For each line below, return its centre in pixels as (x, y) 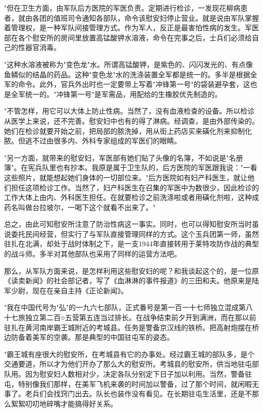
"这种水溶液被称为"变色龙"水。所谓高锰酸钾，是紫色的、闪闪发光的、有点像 (128, 64)
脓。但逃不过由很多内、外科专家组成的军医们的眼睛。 (93, 141)
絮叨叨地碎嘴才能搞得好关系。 (68, 403)
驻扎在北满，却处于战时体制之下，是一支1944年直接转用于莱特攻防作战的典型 (131, 244)
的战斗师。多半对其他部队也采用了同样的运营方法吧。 (93, 254)
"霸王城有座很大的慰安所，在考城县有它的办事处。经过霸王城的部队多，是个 (129, 354)
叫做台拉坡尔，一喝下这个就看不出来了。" (87, 207)
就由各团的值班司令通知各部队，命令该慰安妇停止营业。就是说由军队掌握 (138, 17)
